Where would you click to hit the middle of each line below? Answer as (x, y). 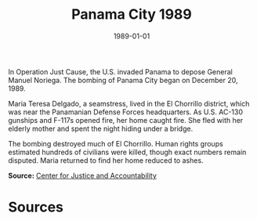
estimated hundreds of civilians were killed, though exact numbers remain (127, 152)
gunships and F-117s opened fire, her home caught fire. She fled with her (126, 120)
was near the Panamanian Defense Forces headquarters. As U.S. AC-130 (126, 112)
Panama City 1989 (132, 14)
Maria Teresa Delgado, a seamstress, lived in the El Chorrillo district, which (129, 103)
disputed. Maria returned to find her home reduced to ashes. (106, 160)
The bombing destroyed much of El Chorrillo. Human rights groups (116, 143)
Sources (36, 207)
